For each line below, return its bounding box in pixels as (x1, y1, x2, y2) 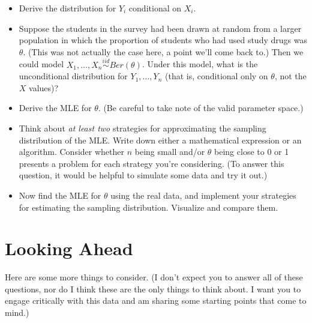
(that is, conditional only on (165, 70, 268, 82)
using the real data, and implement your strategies (110, 189, 296, 201)
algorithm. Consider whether (19, 145, 125, 158)
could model (19, 58, 64, 70)
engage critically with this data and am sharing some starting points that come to (5, 294, 307, 307)
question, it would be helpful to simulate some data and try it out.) (19, 169, 268, 181)
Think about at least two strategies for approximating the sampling (19, 121, 266, 134)
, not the (274, 70, 307, 82)
